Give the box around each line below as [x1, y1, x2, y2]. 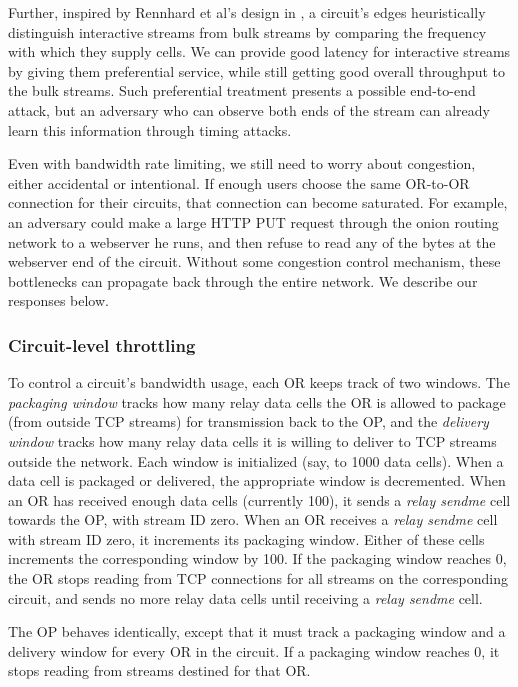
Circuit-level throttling [8, 332, 196, 357]
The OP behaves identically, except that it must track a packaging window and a [8, 621, 506, 642]
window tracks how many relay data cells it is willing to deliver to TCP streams [8, 430, 497, 451]
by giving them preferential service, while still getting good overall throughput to [8, 60, 505, 81]
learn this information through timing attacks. [8, 119, 292, 140]
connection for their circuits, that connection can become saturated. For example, [8, 192, 508, 213]
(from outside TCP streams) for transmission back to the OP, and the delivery [8, 411, 489, 432]
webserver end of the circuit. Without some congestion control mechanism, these [8, 251, 501, 272]
